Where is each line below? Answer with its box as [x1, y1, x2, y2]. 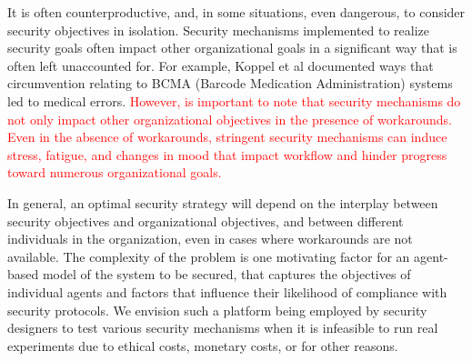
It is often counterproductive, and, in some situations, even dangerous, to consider [7, 3, 466, 21]
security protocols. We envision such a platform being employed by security [7, 300, 427, 319]
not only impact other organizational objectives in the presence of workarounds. [7, 109, 452, 128]
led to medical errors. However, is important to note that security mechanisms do [7, 91, 461, 110]
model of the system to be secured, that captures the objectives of [42, 265, 411, 284]
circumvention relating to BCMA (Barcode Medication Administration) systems [7, 74, 453, 93]
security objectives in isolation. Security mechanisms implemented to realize [7, 20, 430, 39]
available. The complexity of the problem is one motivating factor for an [7, 246, 410, 266]
